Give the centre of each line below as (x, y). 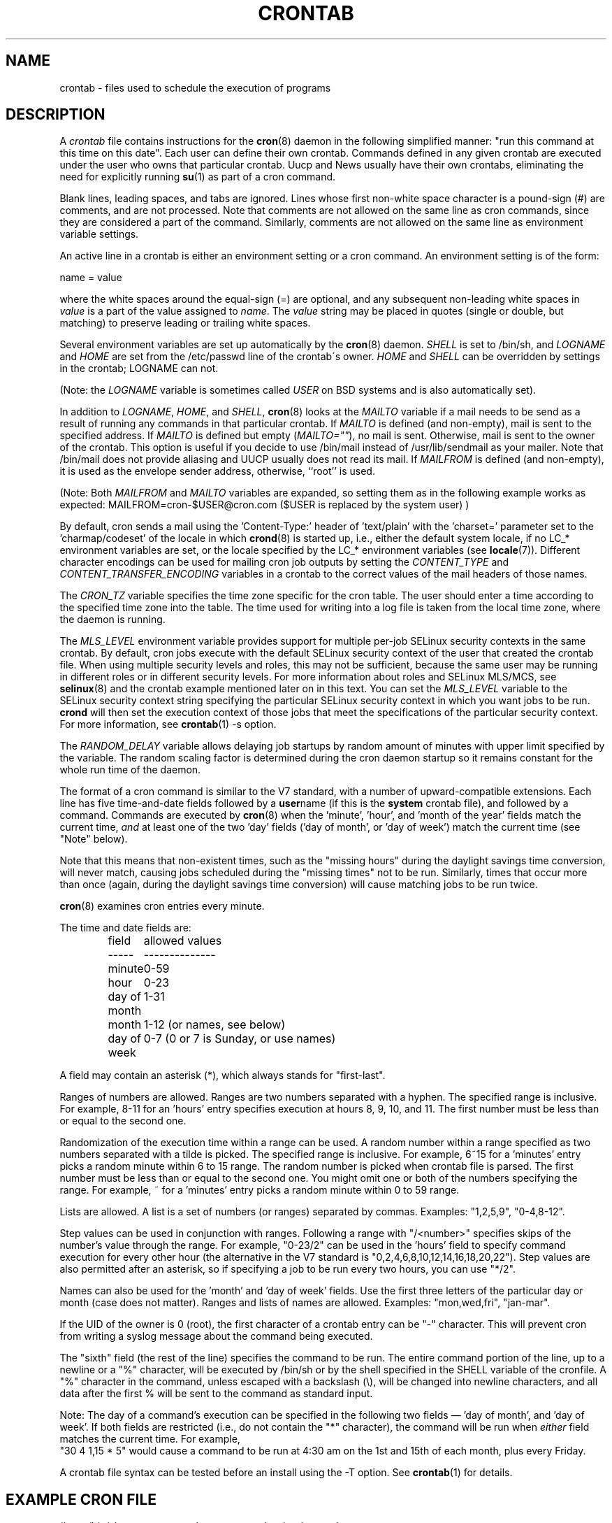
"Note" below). (94, 839)
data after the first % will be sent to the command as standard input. (216, 1394)
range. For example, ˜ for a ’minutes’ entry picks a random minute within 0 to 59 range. (260, 1190)
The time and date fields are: (125, 928)
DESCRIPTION (56, 115)
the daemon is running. (112, 620)
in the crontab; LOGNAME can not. (139, 369)
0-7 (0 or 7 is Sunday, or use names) (240, 1039)
